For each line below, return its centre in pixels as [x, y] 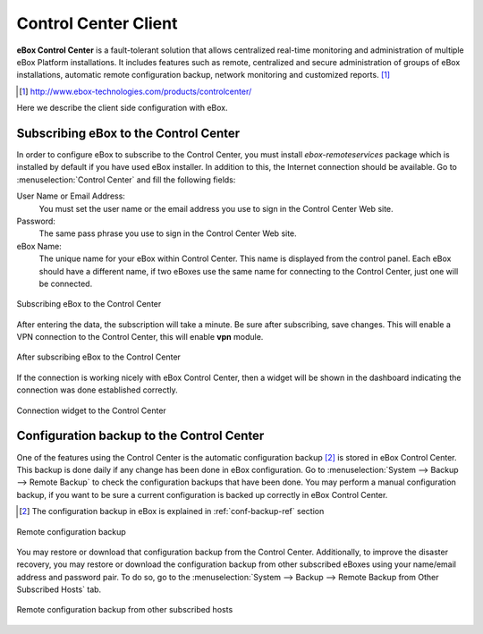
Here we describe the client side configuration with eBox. [122, 108]
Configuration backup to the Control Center [140, 436]
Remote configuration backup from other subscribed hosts [125, 610]
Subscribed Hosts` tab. [59, 589]
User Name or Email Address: [71, 196]
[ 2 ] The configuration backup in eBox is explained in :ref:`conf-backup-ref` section [172, 511]
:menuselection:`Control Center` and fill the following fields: [126, 180]
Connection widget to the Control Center [92, 410]
